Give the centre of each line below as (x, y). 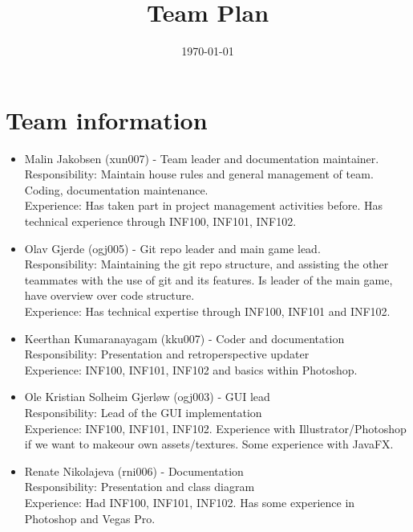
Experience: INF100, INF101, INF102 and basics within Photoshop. (191, 369)
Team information (107, 119)
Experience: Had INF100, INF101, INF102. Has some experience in (190, 502)
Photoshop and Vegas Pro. (90, 518)
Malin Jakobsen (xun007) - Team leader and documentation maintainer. (202, 158)
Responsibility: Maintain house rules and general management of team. (199, 174)
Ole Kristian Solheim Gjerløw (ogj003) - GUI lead (147, 397)
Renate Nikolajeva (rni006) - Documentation (134, 471)
